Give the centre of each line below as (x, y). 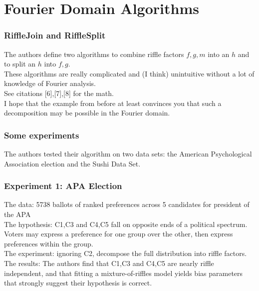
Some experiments (42, 135)
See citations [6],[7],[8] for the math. (59, 93)
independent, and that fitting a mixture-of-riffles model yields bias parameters (124, 273)
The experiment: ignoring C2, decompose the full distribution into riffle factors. (126, 253)
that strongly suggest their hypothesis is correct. (78, 283)
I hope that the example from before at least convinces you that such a (113, 103)
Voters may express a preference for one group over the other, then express (119, 234)
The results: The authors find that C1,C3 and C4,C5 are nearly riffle (109, 263)
